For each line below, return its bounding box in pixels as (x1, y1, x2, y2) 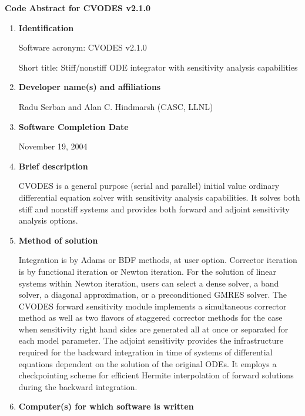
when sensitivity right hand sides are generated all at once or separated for (18, 322, 289, 335)
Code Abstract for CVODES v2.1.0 (5, 2, 151, 14)
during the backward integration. (18, 380, 138, 392)
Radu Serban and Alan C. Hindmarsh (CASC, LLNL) (18, 100, 213, 112)
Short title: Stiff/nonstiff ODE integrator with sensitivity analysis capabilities (18, 61, 298, 73)
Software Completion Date (18, 120, 129, 132)
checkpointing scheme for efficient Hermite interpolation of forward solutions (18, 369, 294, 381)
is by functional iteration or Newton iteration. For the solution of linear (18, 265, 276, 277)
